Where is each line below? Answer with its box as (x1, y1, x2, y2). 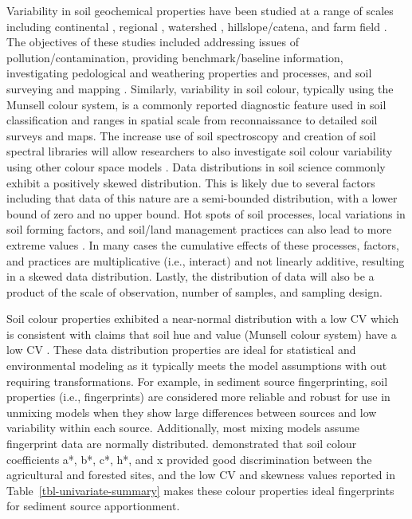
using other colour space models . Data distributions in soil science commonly (6, 158, 386, 175)
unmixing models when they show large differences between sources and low (6, 403, 377, 420)
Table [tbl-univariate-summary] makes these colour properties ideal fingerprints (6, 482, 394, 498)
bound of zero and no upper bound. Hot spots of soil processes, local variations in (6, 205, 406, 222)
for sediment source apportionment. (6, 497, 180, 514)
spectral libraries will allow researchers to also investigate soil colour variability (6, 143, 393, 159)
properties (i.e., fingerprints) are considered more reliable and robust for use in (6, 388, 390, 405)
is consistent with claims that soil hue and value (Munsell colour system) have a (6, 325, 397, 342)
